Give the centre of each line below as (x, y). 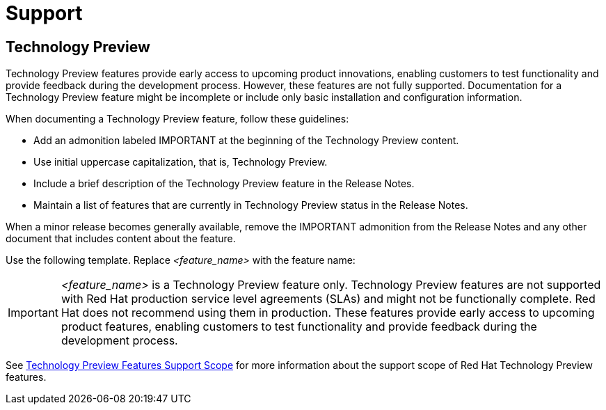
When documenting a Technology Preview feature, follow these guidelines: (177, 119)
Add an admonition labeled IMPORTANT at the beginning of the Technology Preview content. (246, 141)
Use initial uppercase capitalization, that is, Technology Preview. (181, 162)
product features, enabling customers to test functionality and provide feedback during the (299, 327)
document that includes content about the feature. (121, 239)
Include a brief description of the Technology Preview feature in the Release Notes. (224, 184)
